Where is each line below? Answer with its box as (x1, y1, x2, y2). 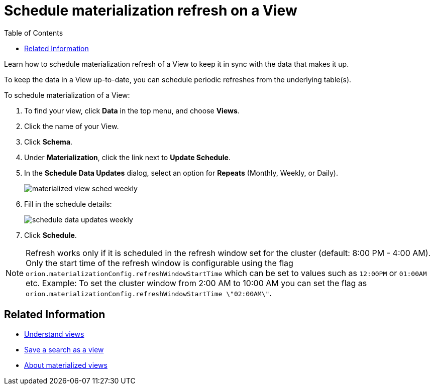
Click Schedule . (24, 230, 77, 239)
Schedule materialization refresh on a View (4, 2, 297, 19)
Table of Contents (4, 28, 63, 37)
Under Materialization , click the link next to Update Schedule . (24, 153, 231, 162)
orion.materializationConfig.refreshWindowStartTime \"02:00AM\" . (26, 288, 272, 298)
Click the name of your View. (24, 121, 119, 131)
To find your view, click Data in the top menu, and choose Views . (24, 106, 240, 115)
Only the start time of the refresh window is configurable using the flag (26, 257, 293, 268)
